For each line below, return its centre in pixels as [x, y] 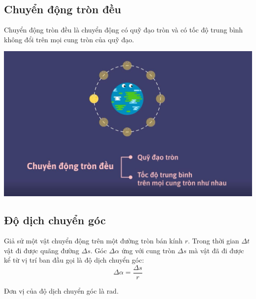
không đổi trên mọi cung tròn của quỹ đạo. [69, 39]
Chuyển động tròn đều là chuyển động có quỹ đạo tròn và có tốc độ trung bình [124, 30]
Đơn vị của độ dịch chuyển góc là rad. [61, 290]
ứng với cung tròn [148, 250]
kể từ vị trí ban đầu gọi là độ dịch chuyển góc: [74, 260]
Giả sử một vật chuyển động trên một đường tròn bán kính [93, 240]
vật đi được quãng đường [42, 250]
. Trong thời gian [213, 240]
